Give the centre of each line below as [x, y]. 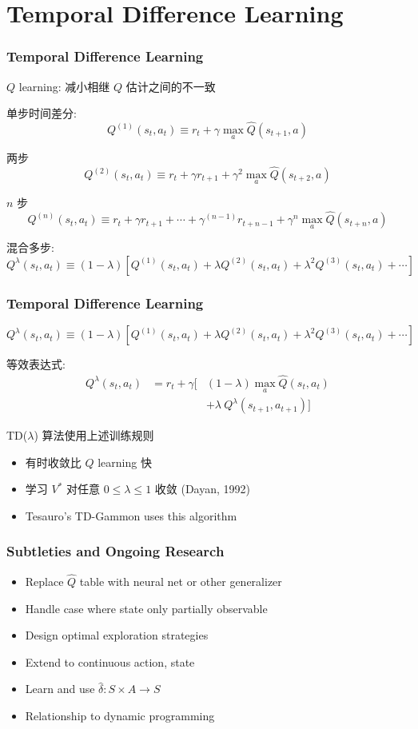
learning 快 [125, 462]
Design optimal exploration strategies [117, 635]
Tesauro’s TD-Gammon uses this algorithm [131, 515]
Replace [44, 581]
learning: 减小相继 [64, 86]
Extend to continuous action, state [110, 661]
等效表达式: [36, 364]
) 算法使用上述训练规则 [94, 435]
